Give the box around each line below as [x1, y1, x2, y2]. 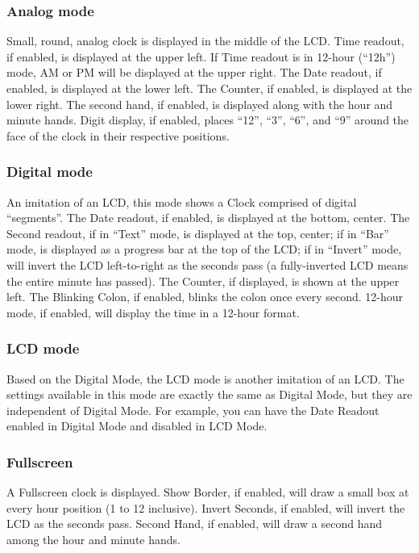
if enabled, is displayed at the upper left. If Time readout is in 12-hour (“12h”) [6, 48, 396, 65]
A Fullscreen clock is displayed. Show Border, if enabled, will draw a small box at [6, 484, 409, 501]
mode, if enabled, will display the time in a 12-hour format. [6, 304, 300, 320]
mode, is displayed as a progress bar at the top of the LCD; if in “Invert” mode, [6, 241, 402, 258]
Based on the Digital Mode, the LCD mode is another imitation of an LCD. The [6, 370, 404, 387]
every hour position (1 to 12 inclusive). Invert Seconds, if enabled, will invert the [6, 499, 405, 516]
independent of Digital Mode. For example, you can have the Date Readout [6, 401, 380, 418]
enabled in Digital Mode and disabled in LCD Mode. [6, 417, 268, 434]
